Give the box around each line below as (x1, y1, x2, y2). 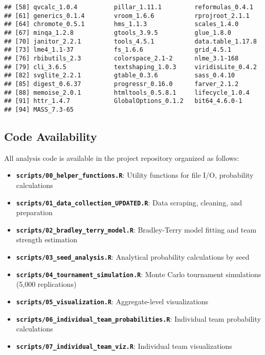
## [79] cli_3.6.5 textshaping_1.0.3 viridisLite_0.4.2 (4, 63, 257, 71)
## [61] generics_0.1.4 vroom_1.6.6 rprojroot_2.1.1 (4, 12, 250, 19)
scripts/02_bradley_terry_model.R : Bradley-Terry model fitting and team (16, 224, 257, 235)
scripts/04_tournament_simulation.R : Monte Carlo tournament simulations (16, 268, 261, 279)
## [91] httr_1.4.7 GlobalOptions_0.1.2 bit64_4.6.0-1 (4, 97, 242, 105)
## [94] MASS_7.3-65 (4, 106, 74, 113)
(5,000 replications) (16, 279, 77, 289)
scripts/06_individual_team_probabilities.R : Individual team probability (16, 313, 261, 324)
